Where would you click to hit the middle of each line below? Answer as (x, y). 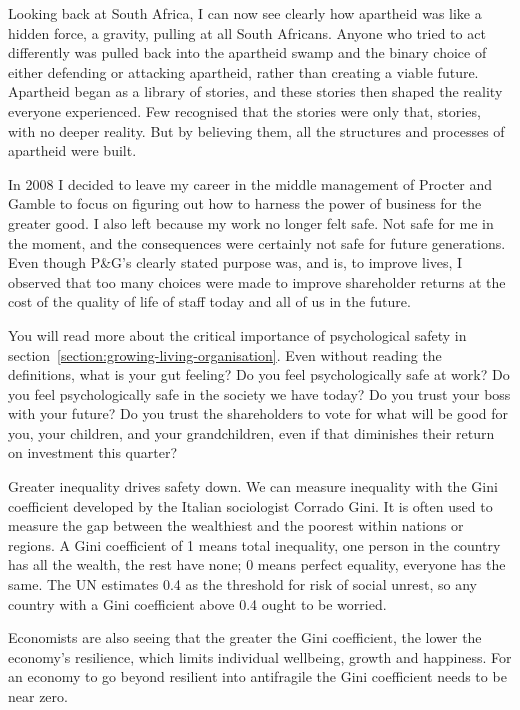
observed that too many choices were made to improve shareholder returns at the (257, 281)
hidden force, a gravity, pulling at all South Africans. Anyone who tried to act (247, 32)
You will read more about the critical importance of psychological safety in (237, 334)
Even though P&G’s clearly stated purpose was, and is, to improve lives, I (235, 262)
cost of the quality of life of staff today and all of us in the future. (209, 301)
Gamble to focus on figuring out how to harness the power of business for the (245, 203)
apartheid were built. (72, 150)
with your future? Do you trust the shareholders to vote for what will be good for (258, 413)
